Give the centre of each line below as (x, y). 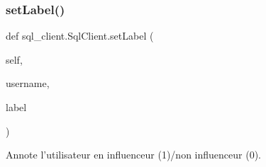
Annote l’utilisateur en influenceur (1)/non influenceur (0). (133, 155)
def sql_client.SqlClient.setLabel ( (80, 36)
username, (28, 83)
